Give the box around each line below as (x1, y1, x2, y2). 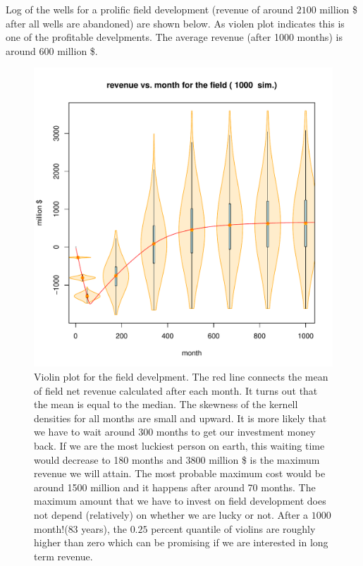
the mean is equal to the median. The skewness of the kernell (34, 397, 298, 412)
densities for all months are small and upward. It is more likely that (34, 410, 327, 425)
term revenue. (34, 548, 93, 563)
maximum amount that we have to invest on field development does (34, 493, 326, 508)
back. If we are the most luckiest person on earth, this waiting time (34, 438, 325, 453)
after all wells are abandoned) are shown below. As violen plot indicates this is (6, 16, 345, 30)
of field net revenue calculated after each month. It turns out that (34, 383, 318, 398)
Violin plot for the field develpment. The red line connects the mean (34, 369, 328, 383)
